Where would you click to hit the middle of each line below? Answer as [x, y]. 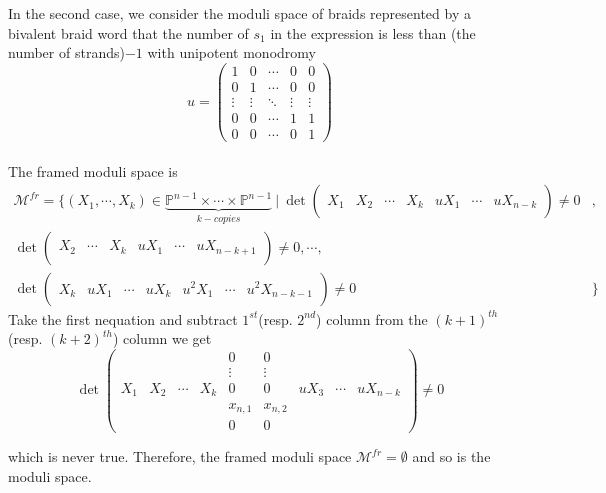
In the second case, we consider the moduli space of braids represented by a [239, 13]
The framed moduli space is [93, 170]
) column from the [372, 318]
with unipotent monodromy [231, 52]
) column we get [162, 338]
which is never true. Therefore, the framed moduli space [180, 456]
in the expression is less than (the [373, 32]
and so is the [451, 456]
